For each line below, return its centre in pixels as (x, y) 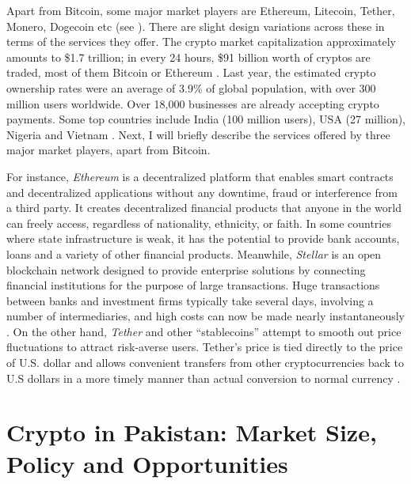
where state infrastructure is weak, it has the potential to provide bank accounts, (203, 238)
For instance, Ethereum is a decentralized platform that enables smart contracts (200, 176)
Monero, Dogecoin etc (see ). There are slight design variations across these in (196, 26)
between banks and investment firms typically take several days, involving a (190, 300)
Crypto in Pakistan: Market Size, (192, 432)
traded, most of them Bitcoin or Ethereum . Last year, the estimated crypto (191, 72)
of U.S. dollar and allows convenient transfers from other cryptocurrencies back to (205, 363)
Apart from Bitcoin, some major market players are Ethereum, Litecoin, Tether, (201, 10)
